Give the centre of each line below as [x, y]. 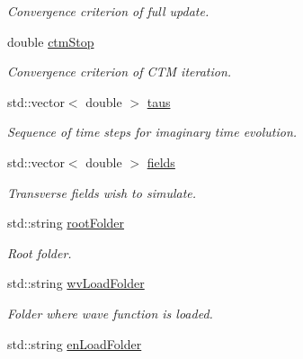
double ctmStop [51, 41]
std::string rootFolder [66, 223]
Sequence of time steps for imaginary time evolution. [152, 132]
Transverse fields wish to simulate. [102, 192]
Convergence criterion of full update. [108, 11]
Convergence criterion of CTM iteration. [120, 72]
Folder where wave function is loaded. [110, 313]
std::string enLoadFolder [75, 343]
